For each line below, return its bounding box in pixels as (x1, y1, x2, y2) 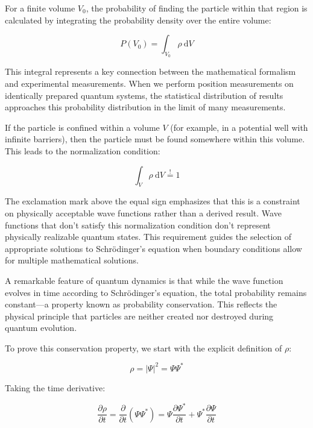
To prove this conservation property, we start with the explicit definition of (5, 341, 282, 354)
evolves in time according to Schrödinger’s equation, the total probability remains (5, 286, 307, 298)
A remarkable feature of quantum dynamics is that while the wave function (5, 274, 283, 286)
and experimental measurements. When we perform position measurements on (5, 77, 294, 89)
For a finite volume (5, 2, 75, 14)
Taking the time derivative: (5, 381, 106, 394)
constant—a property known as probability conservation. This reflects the (5, 298, 277, 310)
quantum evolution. (5, 321, 77, 334)
